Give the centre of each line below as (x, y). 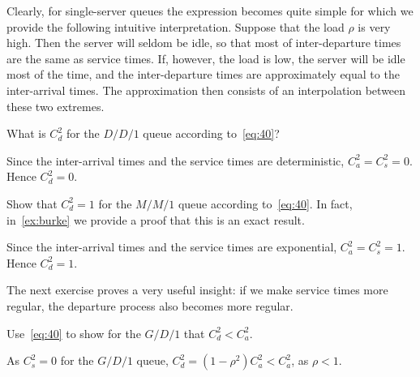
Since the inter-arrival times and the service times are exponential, (172, 247)
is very (374, 26)
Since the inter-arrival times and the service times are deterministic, (176, 160)
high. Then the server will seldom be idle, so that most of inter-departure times (204, 43)
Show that (32, 203)
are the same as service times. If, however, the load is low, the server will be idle (206, 58)
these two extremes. (56, 106)
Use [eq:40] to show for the (74, 333)
